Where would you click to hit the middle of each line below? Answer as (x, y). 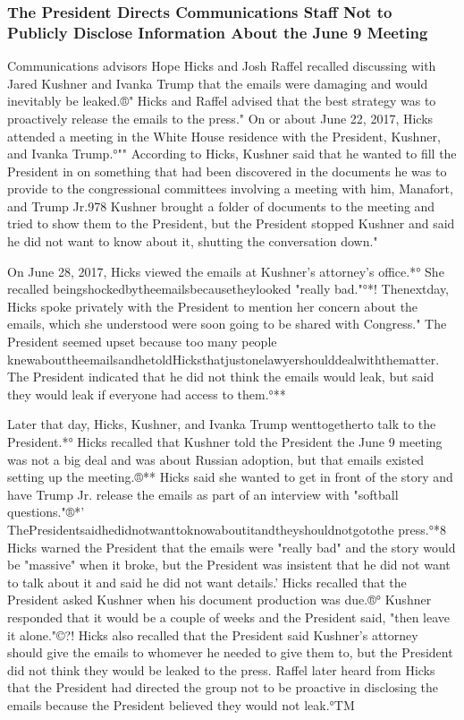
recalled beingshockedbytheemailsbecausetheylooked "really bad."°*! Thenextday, (228, 289)
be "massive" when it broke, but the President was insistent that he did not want (229, 565)
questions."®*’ (46, 512)
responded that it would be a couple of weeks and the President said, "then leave (229, 617)
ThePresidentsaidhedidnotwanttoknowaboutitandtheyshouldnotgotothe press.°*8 (227, 529)
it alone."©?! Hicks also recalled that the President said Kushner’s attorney (213, 634)
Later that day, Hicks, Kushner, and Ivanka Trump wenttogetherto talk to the (222, 424)
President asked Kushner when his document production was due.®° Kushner (219, 600)
